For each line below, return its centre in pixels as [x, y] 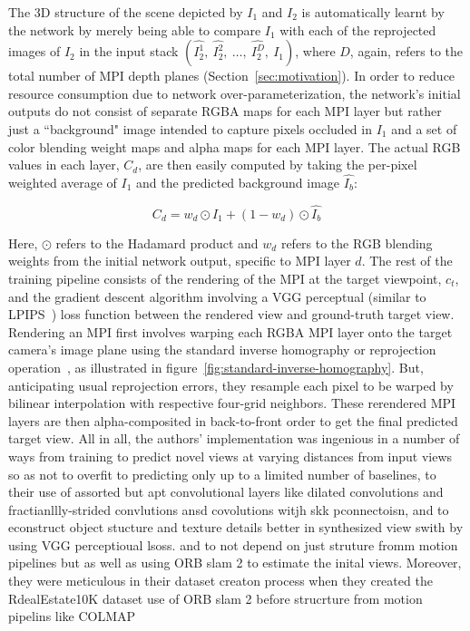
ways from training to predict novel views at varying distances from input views [230, 456]
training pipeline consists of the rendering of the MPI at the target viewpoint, [225, 278]
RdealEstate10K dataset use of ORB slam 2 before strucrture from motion [215, 598]
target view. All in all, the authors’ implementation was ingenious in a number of [234, 438]
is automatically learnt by [373, 12]
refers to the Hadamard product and [157, 243]
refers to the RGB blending [357, 243]
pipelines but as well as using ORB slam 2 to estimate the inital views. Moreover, [235, 563]
